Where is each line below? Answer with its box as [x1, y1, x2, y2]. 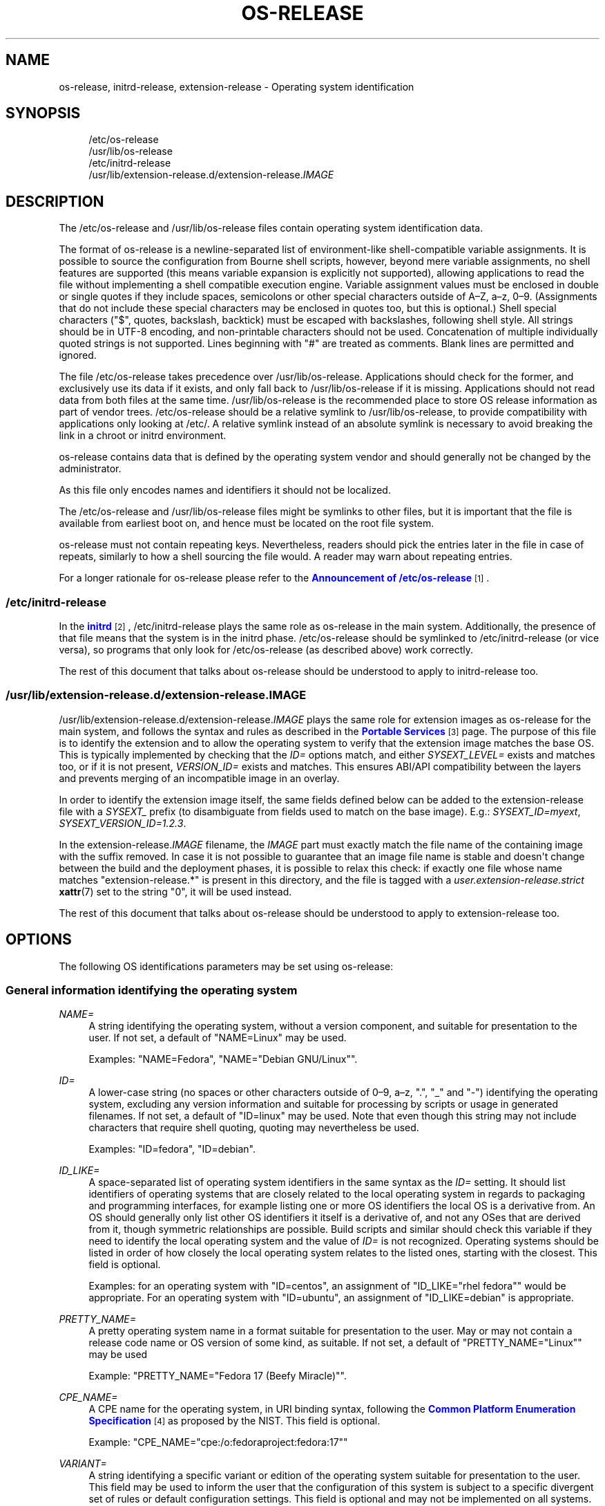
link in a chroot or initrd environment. [59, 429, 227, 442]
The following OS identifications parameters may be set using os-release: [59, 960, 394, 972]
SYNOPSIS [6, 104, 81, 122]
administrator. [59, 463, 122, 475]
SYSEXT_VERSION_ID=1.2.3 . [59, 817, 186, 829]
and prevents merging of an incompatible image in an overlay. [59, 772, 340, 784]
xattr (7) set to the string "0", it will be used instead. [59, 885, 292, 898]
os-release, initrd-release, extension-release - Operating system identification [59, 80, 414, 93]
